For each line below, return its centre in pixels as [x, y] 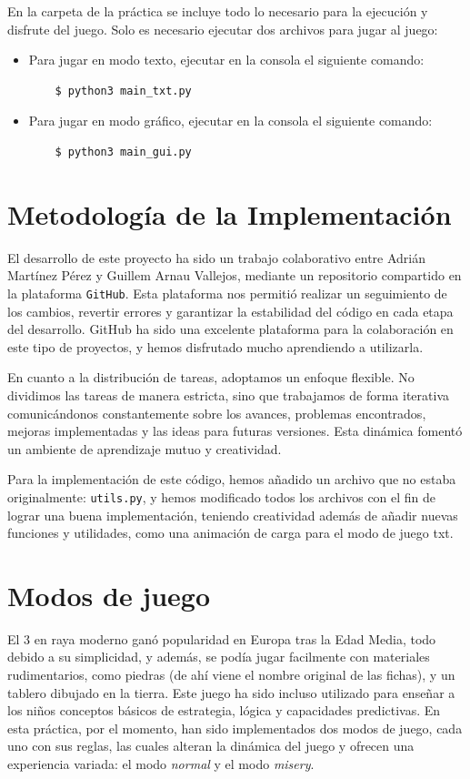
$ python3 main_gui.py [123, 152]
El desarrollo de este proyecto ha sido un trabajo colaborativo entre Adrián [216, 257]
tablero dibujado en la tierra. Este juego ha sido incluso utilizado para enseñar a [231, 692]
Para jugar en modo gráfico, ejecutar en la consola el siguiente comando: [230, 121]
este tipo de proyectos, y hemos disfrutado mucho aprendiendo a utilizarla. [215, 346]
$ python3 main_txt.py [123, 91]
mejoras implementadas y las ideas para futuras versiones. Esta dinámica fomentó [235, 431]
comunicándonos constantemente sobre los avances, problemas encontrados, [217, 413]
